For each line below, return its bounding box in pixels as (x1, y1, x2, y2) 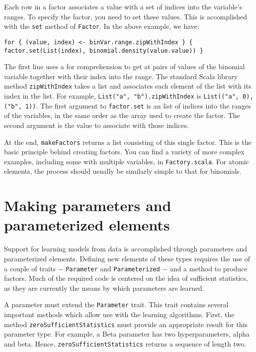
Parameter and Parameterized (66, 263, 160, 273)
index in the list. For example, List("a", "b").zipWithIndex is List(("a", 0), (4, 91, 254, 101)
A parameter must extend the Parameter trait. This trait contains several (4, 299, 229, 310)
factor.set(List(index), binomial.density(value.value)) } (4, 47, 203, 54)
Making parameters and (4, 195, 171, 216)
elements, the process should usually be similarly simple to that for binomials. (4, 166, 242, 176)
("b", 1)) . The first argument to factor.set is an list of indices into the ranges (4, 100, 252, 111)
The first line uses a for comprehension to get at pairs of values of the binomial (4, 61, 245, 72)
